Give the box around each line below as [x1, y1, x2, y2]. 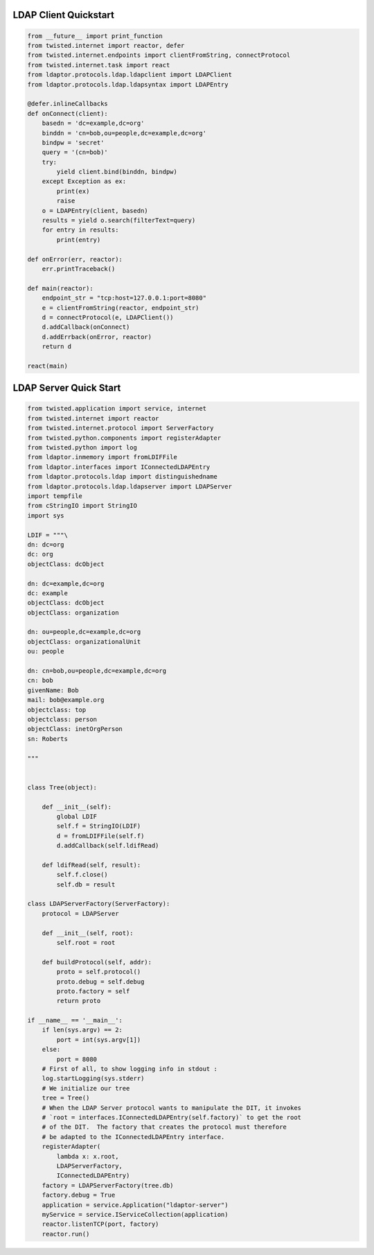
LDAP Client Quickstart [12, 9, 114, 21]
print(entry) [56, 236, 101, 244]
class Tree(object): [27, 783, 97, 791]
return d [42, 343, 72, 350]
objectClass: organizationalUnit [27, 638, 141, 645]
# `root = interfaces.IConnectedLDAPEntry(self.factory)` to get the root [42, 1113, 301, 1121]
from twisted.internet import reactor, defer [27, 42, 185, 49]
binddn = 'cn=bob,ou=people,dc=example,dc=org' [42, 129, 207, 137]
